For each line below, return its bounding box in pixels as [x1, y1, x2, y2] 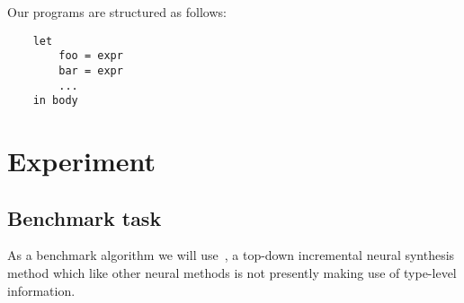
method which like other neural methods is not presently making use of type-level [7, 264, 457, 282]
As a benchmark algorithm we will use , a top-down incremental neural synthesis [7, 246, 455, 264]
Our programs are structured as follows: [7, 3, 227, 21]
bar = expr [58, 64, 123, 77]
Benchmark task [7, 203, 162, 231]
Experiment [7, 143, 156, 179]
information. [7, 281, 76, 299]
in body [32, 94, 78, 108]
